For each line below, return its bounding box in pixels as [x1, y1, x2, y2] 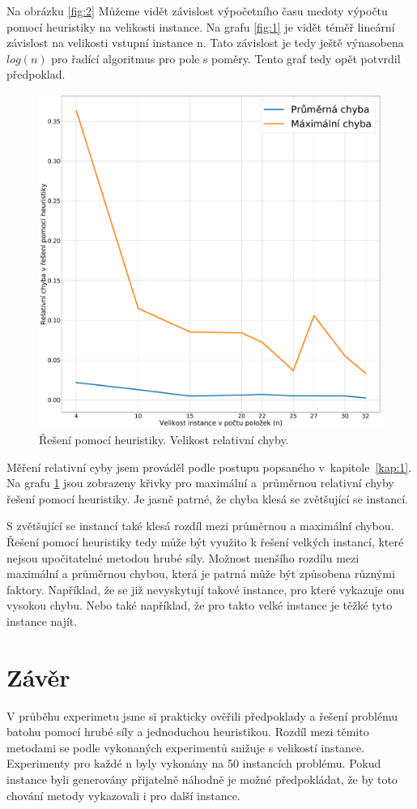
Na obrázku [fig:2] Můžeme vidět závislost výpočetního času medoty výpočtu [6, 2, 388, 19]
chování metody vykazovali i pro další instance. [6, 786, 240, 803]
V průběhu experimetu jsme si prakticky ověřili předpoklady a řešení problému [6, 707, 398, 724]
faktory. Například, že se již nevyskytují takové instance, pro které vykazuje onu [6, 580, 405, 597]
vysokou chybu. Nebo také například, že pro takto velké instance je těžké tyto [6, 597, 393, 614]
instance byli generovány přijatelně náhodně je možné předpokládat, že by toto [6, 771, 398, 787]
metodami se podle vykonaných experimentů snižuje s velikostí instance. [6, 738, 365, 755]
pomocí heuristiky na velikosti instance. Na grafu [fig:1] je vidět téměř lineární [6, 18, 395, 35]
